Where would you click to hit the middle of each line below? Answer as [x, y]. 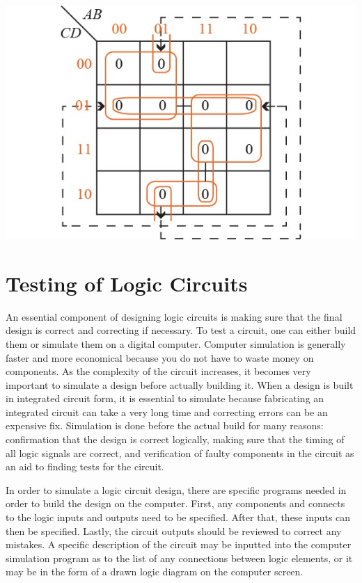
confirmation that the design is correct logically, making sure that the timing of [175, 439]
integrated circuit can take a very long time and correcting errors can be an [167, 412]
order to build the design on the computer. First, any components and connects [175, 503]
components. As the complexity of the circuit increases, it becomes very [158, 371]
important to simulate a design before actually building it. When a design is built [180, 384]
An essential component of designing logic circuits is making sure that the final [174, 316]
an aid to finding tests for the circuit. [85, 466]
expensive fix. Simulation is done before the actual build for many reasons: [165, 425]
